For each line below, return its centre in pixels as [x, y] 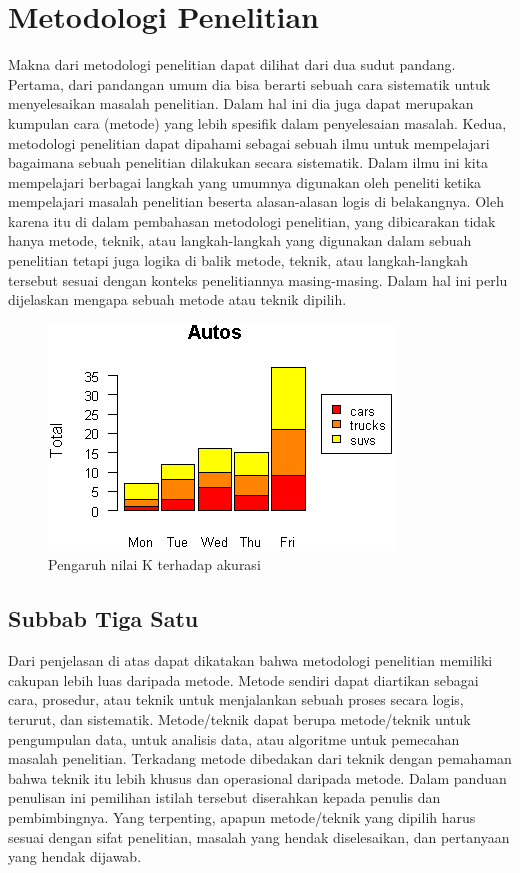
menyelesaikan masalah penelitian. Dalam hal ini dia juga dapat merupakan [241, 103]
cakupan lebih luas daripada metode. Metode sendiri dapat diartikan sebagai [243, 679]
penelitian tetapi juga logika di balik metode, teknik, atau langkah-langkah [238, 260]
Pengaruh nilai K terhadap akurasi [154, 564]
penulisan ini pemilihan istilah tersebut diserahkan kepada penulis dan [224, 797]
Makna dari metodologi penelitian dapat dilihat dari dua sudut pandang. [232, 64]
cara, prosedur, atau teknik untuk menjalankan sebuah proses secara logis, [236, 699]
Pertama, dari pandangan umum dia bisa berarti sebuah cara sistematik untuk [249, 83]
